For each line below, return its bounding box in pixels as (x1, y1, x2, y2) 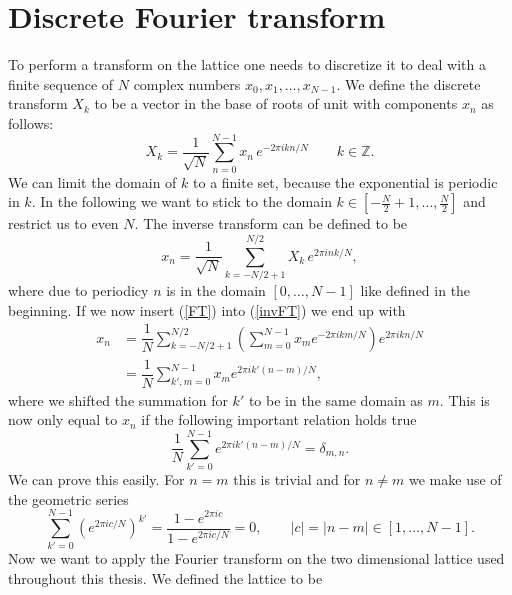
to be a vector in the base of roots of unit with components (94, 93, 458, 114)
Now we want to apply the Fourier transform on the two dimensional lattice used (8, 548, 505, 569)
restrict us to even (8, 213, 119, 234)
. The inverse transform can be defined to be (134, 213, 408, 234)
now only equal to (8, 409, 118, 430)
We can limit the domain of (8, 171, 177, 192)
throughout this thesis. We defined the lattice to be (8, 567, 323, 588)
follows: (8, 112, 54, 133)
